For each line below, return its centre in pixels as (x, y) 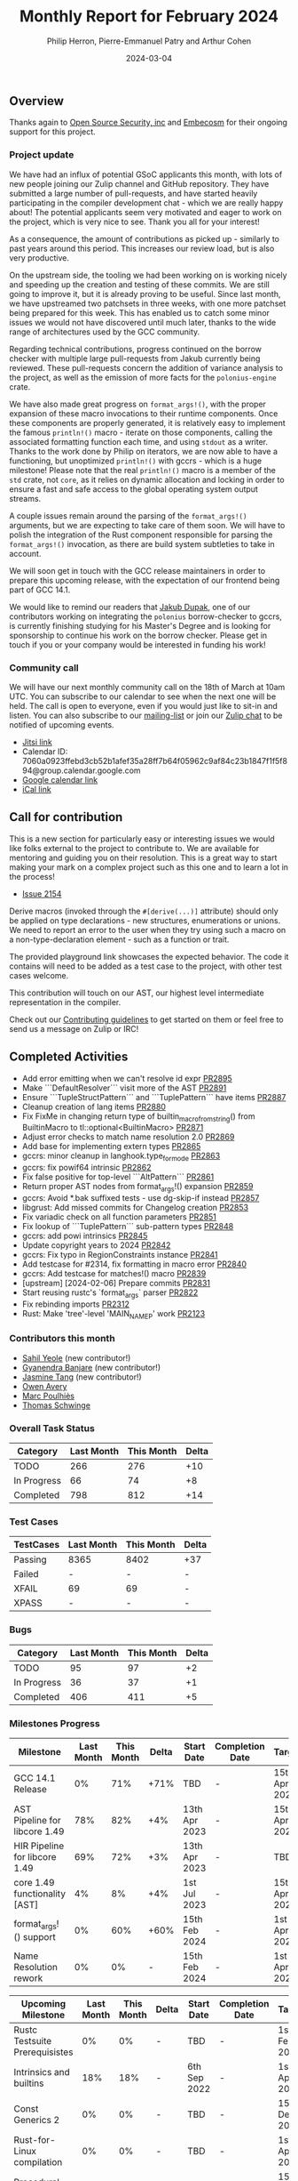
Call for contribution (66, 817)
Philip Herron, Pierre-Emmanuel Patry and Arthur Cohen (149, 41)
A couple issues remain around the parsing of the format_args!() (128, 515)
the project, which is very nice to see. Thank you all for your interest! (134, 221)
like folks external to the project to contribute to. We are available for (134, 848)
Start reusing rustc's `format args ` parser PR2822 (110, 1293)
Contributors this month (62, 1339)
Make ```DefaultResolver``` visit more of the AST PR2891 (124, 1088)
